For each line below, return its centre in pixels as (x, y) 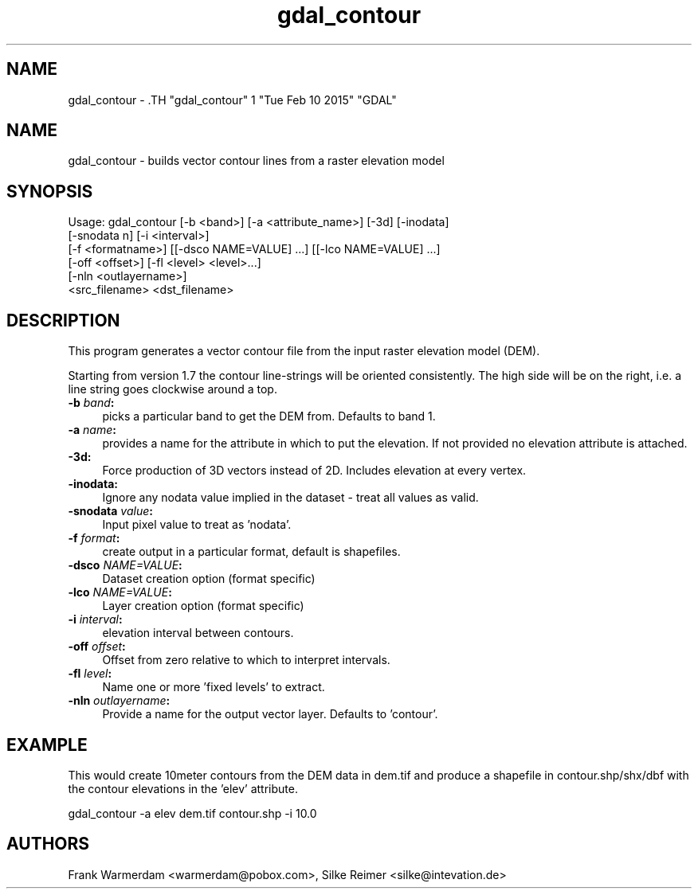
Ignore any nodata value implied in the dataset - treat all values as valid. (290, 498)
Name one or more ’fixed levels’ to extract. (214, 687)
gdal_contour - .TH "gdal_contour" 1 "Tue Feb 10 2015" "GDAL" (232, 100)
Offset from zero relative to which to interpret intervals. (246, 660)
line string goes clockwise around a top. (173, 389)
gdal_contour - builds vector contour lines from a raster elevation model (256, 161)
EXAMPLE (47, 745)
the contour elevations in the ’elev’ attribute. (183, 788)
